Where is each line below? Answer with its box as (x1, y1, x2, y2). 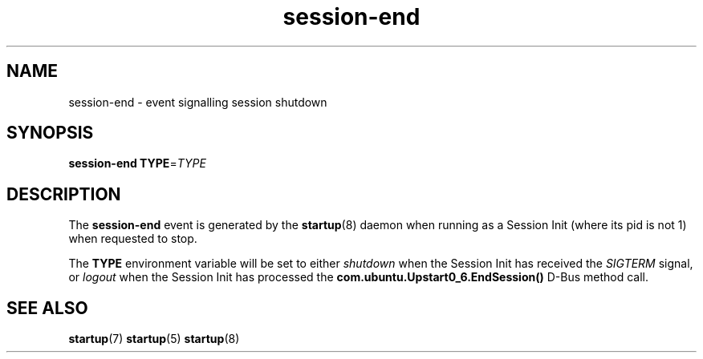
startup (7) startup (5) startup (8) (68, 332, 240, 346)
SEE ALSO (6, 297, 88, 318)
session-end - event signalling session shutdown (68, 95, 327, 109)
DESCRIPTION (6, 184, 121, 204)
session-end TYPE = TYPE (68, 156, 206, 171)
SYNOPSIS (6, 123, 94, 143)
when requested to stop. (68, 232, 197, 246)
